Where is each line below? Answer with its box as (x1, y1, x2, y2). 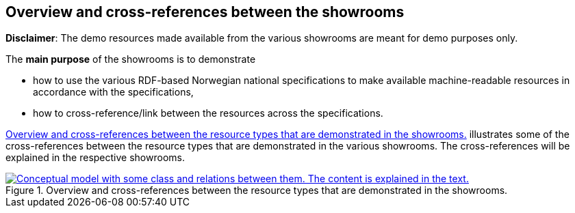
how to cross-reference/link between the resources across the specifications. (33, 107, 383, 119)
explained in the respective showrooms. (5, 152, 185, 164)
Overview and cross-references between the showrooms (5, 3, 405, 20)
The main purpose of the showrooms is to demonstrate (5, 53, 256, 66)
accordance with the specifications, (33, 86, 194, 98)
